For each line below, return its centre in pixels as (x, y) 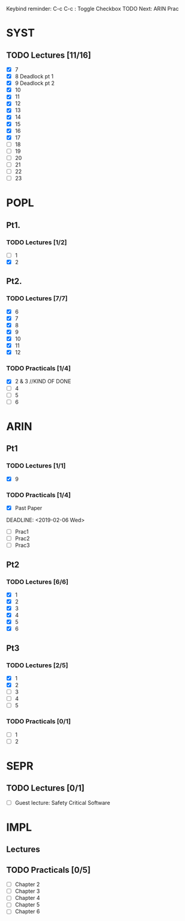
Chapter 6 (27, 911)
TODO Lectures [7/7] (37, 298)
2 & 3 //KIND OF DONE (43, 381)
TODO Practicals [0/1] (38, 721)
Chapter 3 (27, 891)
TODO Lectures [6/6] (38, 582)
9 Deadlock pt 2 (35, 83)
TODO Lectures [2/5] (37, 665)
